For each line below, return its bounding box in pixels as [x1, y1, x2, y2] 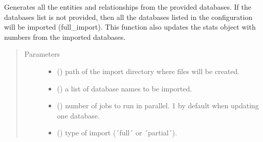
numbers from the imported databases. [4, 31, 126, 42]
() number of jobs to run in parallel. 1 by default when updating [57, 100, 259, 111]
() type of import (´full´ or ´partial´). [57, 127, 177, 138]
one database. [57, 110, 100, 121]
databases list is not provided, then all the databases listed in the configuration [4, 11, 253, 22]
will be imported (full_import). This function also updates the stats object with [4, 21, 256, 32]
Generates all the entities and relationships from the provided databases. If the [4, 2, 251, 12]
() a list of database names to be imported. [57, 83, 192, 93]
